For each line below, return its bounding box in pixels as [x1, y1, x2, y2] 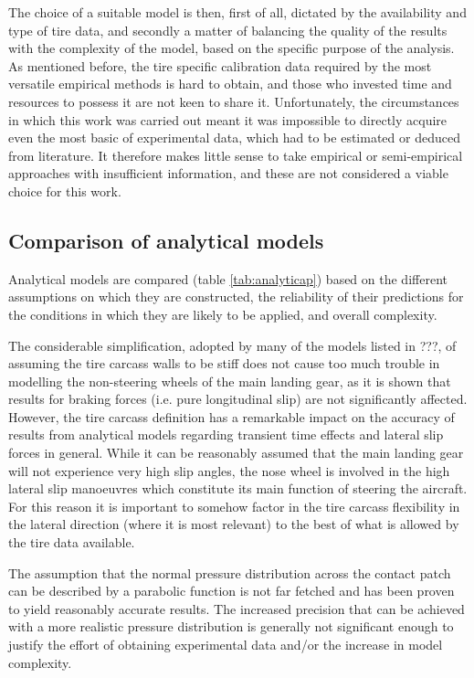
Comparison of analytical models [8, 226, 324, 254]
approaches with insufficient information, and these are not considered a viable [8, 164, 448, 183]
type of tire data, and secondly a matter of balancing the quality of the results [8, 20, 448, 39]
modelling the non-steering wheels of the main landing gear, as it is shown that [8, 371, 451, 390]
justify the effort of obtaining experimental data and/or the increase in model [8, 635, 443, 654]
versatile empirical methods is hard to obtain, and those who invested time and [8, 74, 452, 93]
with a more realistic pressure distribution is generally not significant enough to [8, 617, 454, 636]
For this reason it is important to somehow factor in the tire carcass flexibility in [8, 496, 460, 515]
